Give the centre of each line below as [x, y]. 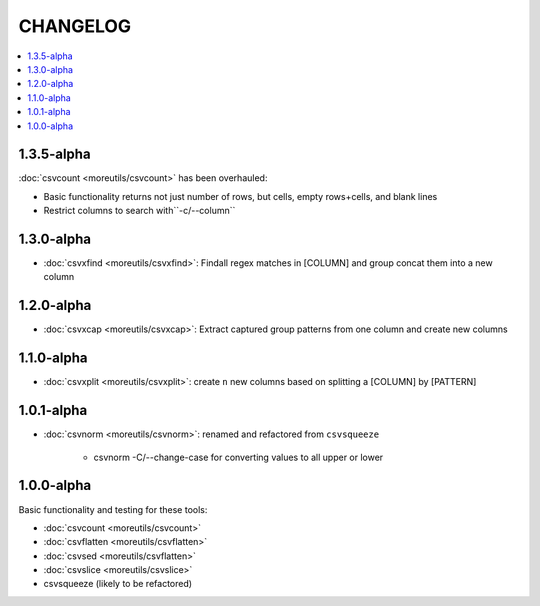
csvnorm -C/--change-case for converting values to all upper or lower [238, 457]
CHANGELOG [75, 26]
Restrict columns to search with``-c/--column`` [139, 211]
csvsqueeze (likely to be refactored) [118, 584]
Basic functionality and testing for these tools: [113, 509]
